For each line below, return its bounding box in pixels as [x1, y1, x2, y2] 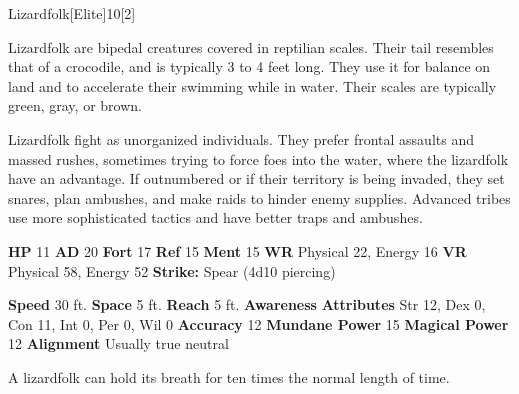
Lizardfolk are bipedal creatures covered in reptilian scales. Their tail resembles [8, 36, 494, 57]
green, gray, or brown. [8, 95, 142, 116]
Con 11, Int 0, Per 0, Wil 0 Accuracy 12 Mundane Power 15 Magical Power [8, 313, 509, 334]
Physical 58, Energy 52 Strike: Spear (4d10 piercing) [8, 260, 336, 281]
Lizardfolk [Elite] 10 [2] [8, 3, 136, 23]
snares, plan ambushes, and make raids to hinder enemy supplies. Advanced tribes [8, 187, 511, 208]
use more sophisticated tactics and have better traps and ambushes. [8, 207, 423, 228]
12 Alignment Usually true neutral [8, 333, 229, 354]
